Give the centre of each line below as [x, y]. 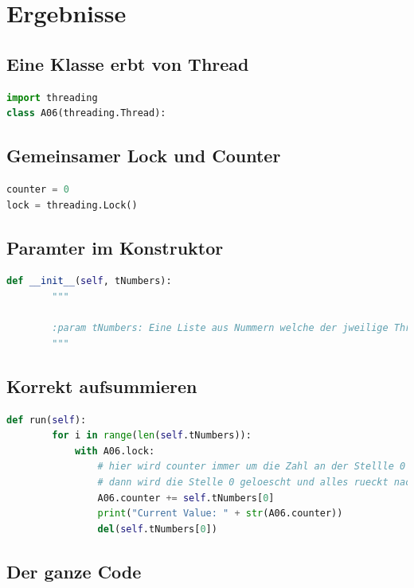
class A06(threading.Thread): [86, 113]
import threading [52, 97]
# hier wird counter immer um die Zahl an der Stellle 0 [252, 467]
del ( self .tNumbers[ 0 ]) [157, 529]
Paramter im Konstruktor [115, 247]
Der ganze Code [74, 571]
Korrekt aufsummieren [102, 386]
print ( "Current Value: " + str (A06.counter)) [220, 514]
